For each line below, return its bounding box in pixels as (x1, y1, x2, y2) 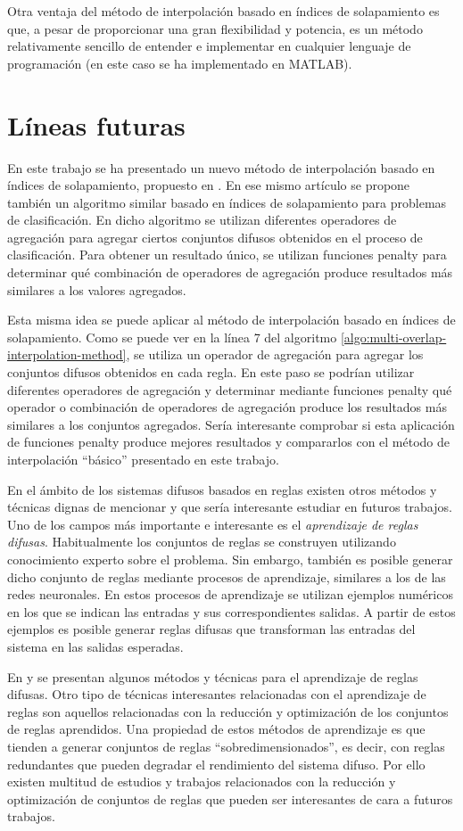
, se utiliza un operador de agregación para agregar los (126, 345, 424, 364)
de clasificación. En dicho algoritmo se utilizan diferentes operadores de (7, 210, 397, 229)
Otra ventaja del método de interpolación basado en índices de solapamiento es (7, 2, 440, 20)
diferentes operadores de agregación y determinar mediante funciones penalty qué (7, 380, 452, 399)
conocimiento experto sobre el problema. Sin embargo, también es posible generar (7, 549, 453, 568)
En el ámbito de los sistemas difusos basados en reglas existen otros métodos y (7, 480, 437, 498)
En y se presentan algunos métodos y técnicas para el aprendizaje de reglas (7, 667, 418, 686)
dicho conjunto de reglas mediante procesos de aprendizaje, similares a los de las (7, 567, 446, 586)
